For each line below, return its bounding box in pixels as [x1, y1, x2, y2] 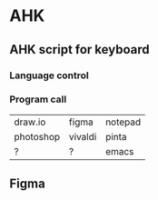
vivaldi [68, 130, 97, 143]
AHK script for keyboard [9, 42, 150, 57]
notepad [105, 115, 142, 128]
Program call [9, 93, 67, 105]
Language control [9, 69, 89, 82]
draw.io [14, 115, 46, 128]
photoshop [14, 130, 61, 143]
